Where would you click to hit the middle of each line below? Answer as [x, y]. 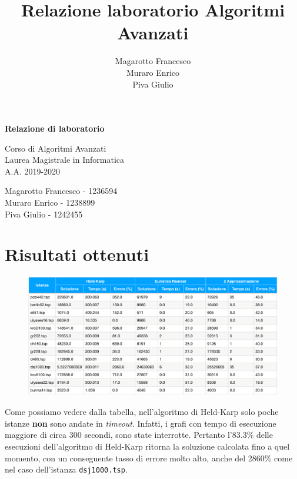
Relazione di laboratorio [55, 128]
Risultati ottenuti [77, 254]
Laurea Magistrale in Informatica [65, 160]
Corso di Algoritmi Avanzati [56, 148]
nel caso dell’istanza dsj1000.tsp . [66, 469]
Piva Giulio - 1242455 [44, 214]
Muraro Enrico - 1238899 [50, 202]
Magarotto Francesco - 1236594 [61, 191]
